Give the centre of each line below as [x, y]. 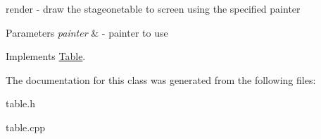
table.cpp [26, 127]
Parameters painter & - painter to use [87, 32]
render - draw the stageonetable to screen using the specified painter [153, 8]
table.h [21, 103]
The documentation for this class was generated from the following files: [161, 79]
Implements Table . [46, 56]
